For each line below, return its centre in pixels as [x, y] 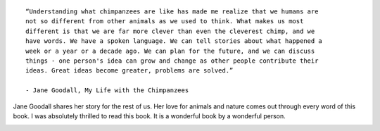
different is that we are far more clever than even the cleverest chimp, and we [170, 31]
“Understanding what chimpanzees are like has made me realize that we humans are [172, 12]
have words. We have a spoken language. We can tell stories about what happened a [174, 41]
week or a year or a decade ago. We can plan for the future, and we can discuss [170, 51]
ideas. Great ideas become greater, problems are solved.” [129, 71]
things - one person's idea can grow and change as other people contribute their [172, 61]
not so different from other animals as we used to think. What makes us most [165, 21]
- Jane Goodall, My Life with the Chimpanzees [107, 91]
